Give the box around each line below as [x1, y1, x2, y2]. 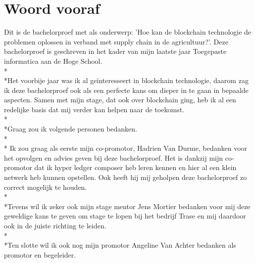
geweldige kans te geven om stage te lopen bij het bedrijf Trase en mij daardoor [4, 211, 246, 221]
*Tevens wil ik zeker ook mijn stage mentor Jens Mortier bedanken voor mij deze [4, 201, 251, 211]
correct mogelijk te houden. [4, 181, 87, 192]
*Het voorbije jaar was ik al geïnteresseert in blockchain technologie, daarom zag [4, 75, 249, 86]
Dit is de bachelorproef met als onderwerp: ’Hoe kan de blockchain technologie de [4, 27, 252, 37]
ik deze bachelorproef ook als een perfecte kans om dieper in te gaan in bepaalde [4, 85, 249, 95]
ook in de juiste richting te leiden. [4, 220, 106, 230]
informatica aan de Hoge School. [4, 55, 102, 66]
